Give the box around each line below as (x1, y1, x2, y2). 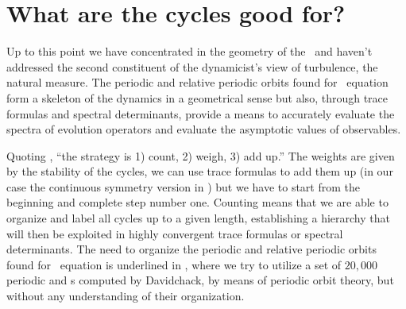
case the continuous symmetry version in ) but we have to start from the (6, 178, 360, 195)
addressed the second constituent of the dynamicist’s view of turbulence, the (6, 58, 378, 75)
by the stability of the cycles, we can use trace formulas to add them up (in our (6, 163, 393, 180)
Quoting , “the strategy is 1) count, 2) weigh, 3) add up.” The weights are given (6, 147, 395, 164)
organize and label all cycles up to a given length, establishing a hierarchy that (6, 210, 390, 226)
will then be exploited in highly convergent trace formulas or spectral (6, 225, 343, 241)
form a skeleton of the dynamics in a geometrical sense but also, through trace (6, 89, 389, 106)
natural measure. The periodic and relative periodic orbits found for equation (6, 74, 389, 91)
